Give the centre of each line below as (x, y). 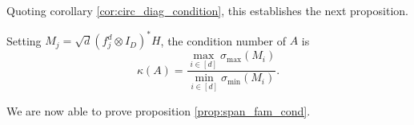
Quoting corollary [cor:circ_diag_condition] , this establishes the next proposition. (207, 10)
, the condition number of (223, 40)
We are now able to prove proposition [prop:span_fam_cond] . (159, 110)
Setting (24, 40)
